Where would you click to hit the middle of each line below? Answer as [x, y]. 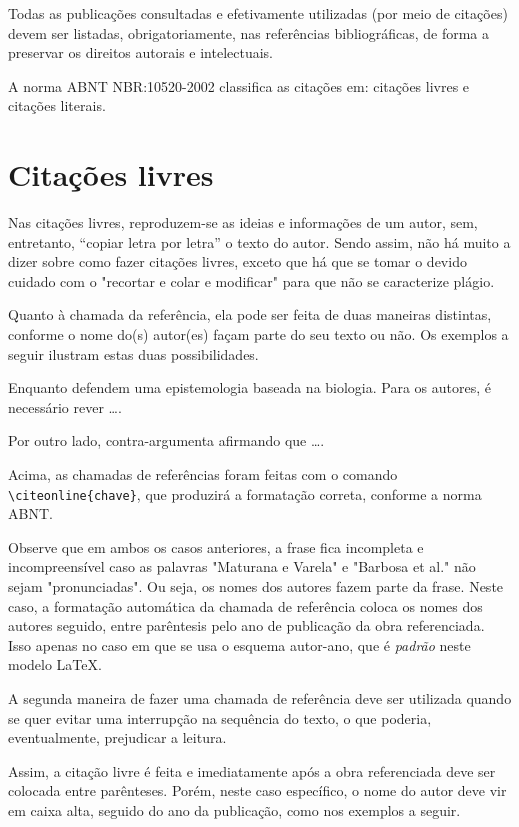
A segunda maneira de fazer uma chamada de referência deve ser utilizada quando [260, 698]
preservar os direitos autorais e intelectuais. [141, 52]
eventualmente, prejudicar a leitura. [117, 737]
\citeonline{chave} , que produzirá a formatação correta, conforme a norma [245, 493]
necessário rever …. [65, 406]
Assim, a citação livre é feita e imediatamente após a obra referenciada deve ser [252, 770]
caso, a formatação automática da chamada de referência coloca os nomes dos [245, 605]
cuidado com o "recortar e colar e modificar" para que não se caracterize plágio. [251, 280]
